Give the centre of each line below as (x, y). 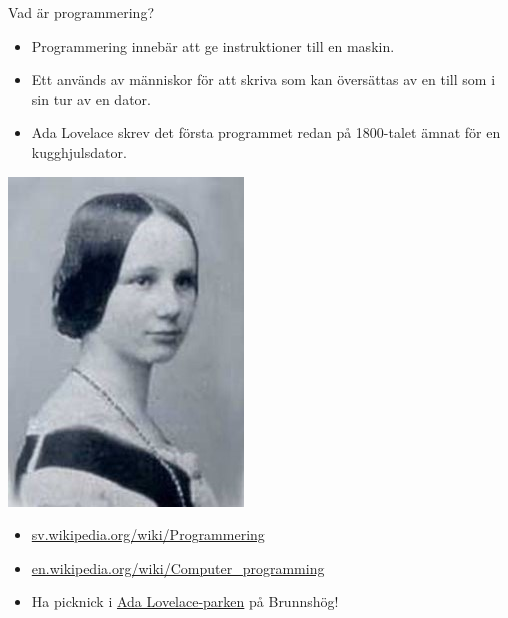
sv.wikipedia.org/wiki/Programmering (148, 534)
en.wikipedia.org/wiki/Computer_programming (178, 567)
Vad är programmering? (81, 12)
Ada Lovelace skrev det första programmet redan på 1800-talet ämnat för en (266, 132)
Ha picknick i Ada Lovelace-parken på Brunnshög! (185, 601)
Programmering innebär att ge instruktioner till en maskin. (213, 45)
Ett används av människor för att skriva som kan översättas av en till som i (263, 79)
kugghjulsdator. (79, 151)
